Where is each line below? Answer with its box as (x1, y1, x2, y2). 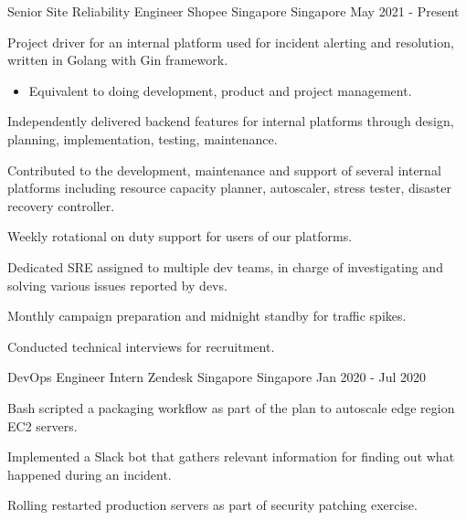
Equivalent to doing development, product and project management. (28, 80, 412, 100)
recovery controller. (7, 196, 115, 215)
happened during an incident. (7, 464, 172, 483)
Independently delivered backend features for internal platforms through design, (7, 111, 454, 131)
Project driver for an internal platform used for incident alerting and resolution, (7, 32, 454, 51)
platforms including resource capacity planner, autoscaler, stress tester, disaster (7, 178, 451, 197)
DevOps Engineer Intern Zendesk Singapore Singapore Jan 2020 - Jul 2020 (7, 367, 427, 387)
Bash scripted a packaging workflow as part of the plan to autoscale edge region (7, 398, 455, 417)
